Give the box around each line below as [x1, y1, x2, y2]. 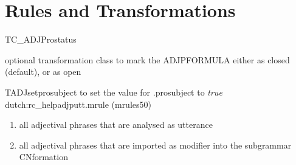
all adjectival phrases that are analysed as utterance [19, 118, 213, 131]
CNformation [19, 150, 68, 163]
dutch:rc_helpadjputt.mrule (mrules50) [5, 97, 151, 110]
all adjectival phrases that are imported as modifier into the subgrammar [19, 138, 292, 151]
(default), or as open [5, 65, 81, 78]
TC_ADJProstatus [5, 33, 77, 46]
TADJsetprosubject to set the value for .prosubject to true [5, 85, 222, 98]
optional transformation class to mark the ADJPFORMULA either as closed [5, 53, 290, 66]
